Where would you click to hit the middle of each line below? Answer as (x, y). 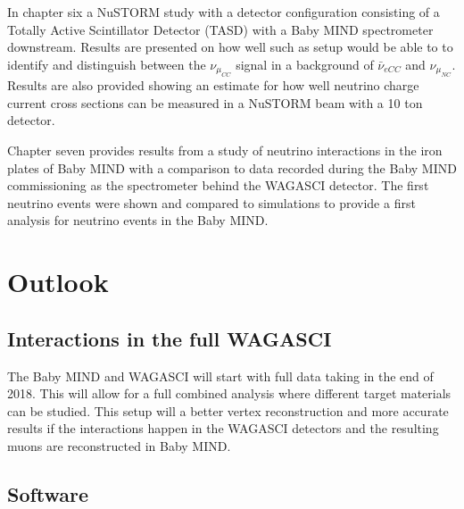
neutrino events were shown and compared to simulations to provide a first (211, 202)
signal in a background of (305, 64)
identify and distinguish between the (107, 64)
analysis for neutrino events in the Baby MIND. (138, 220)
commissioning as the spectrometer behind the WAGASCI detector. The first (218, 185)
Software (48, 493)
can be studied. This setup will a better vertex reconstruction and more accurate (228, 410)
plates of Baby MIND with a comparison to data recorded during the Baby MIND (232, 167)
